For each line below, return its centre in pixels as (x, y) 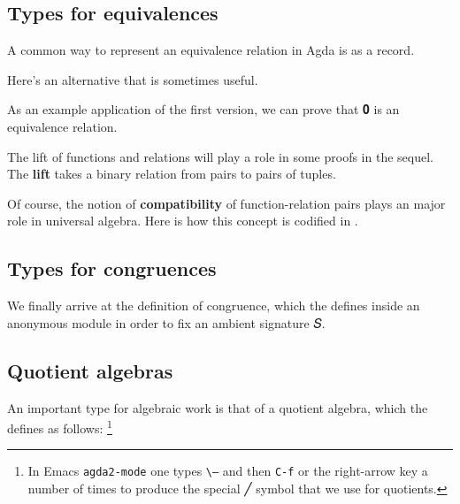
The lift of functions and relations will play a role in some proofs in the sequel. (220, 156)
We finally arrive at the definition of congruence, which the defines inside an (214, 305)
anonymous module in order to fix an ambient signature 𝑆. (166, 322)
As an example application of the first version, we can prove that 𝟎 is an (203, 109)
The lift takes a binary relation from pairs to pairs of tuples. (172, 174)
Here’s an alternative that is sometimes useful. (133, 79)
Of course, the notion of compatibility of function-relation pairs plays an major (226, 203)
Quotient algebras (90, 370)
